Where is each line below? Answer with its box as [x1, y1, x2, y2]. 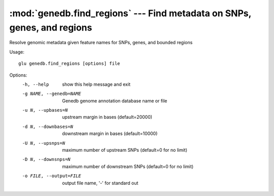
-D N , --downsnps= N [22, 156, 71, 162]
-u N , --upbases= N [22, 107, 68, 113]
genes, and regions [9, 22, 92, 33]
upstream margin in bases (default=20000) [62, 114, 152, 120]
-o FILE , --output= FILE [22, 173, 81, 179]
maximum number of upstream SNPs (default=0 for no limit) [62, 147, 188, 153]
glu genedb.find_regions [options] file [18, 61, 120, 67]
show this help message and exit [62, 81, 130, 87]
